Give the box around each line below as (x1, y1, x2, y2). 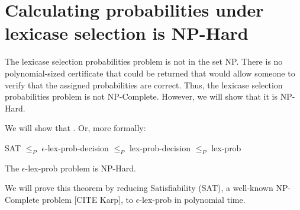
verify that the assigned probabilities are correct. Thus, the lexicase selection (5, 78, 283, 91)
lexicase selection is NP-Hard (5, 21, 249, 45)
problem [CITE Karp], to (41, 193, 133, 205)
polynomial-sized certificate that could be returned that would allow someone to (5, 66, 295, 79)
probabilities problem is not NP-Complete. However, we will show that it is (5, 90, 278, 103)
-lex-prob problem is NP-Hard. (25, 161, 136, 174)
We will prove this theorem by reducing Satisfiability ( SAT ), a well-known (5, 182, 273, 194)
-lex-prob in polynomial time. (139, 193, 246, 205)
